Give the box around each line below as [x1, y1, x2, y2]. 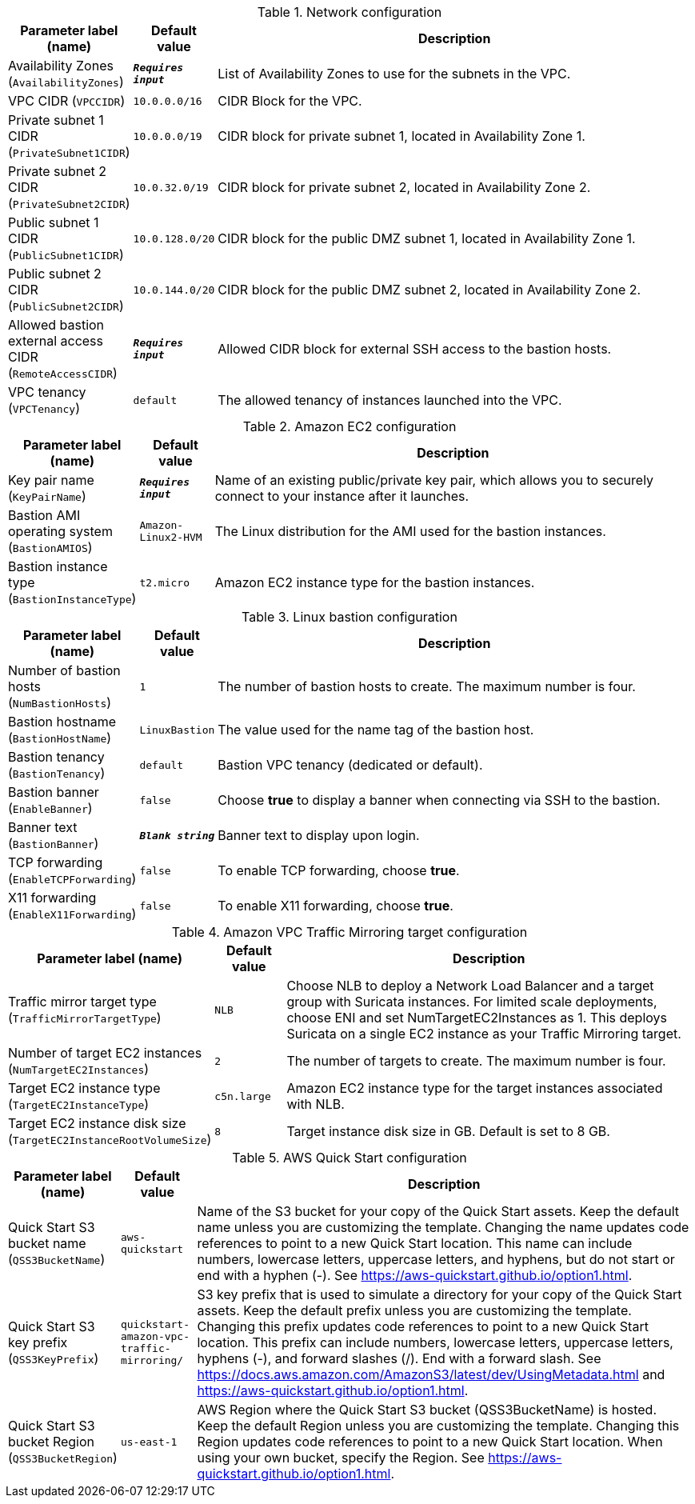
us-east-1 [120, 1435, 178, 1448]
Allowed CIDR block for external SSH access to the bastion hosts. [218, 341, 612, 357]
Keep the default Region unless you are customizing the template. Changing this [197, 1418, 680, 1434]
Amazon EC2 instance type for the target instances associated [286, 1080, 663, 1096]
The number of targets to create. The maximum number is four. [286, 1053, 666, 1069]
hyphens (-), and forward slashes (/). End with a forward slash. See [197, 1350, 601, 1366]
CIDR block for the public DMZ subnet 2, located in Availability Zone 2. [218, 282, 641, 298]
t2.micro [139, 576, 190, 589]
